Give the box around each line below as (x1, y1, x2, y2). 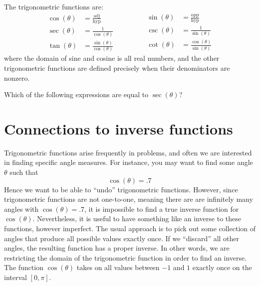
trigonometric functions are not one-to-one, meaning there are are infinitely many (4, 194, 253, 204)
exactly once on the (192, 262, 252, 273)
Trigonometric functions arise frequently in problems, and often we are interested (4, 147, 252, 157)
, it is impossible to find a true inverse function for (84, 203, 239, 214)
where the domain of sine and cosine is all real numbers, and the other (4, 53, 220, 63)
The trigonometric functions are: (4, 1, 103, 11)
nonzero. (4, 72, 30, 83)
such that (9, 167, 38, 177)
